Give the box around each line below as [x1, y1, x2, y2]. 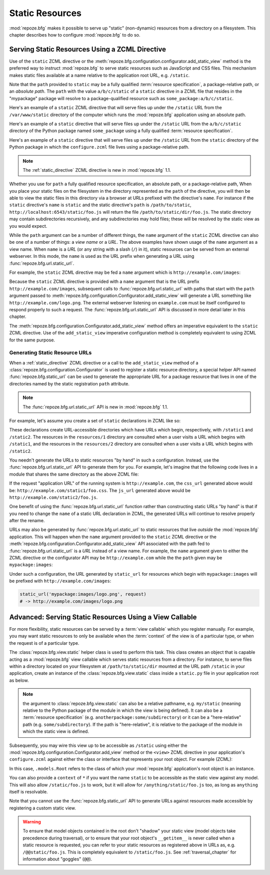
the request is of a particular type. [9, 640, 79, 646]
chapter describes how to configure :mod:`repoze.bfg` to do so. [9, 32, 140, 38]
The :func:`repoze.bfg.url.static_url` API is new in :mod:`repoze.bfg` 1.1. [22, 403, 168, 410]
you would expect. [9, 223, 47, 229]
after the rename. [9, 518, 45, 524]
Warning [22, 819, 41, 825]
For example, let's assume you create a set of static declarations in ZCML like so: [9, 418, 181, 423]
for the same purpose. [9, 337, 55, 343]
